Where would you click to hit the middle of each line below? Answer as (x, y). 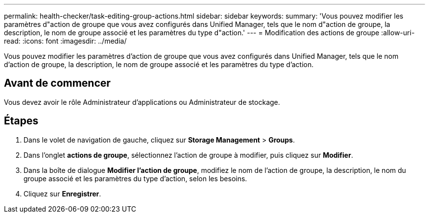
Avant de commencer (57, 83)
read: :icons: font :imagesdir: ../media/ (65, 41)
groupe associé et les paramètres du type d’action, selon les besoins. (135, 178)
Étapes (21, 121)
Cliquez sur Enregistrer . (62, 193)
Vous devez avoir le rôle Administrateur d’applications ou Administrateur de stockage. (142, 102)
